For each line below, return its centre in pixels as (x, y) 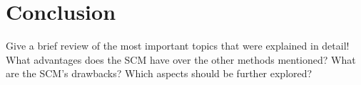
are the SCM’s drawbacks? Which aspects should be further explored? (159, 73)
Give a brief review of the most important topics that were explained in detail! (178, 46)
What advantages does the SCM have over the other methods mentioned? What (181, 59)
